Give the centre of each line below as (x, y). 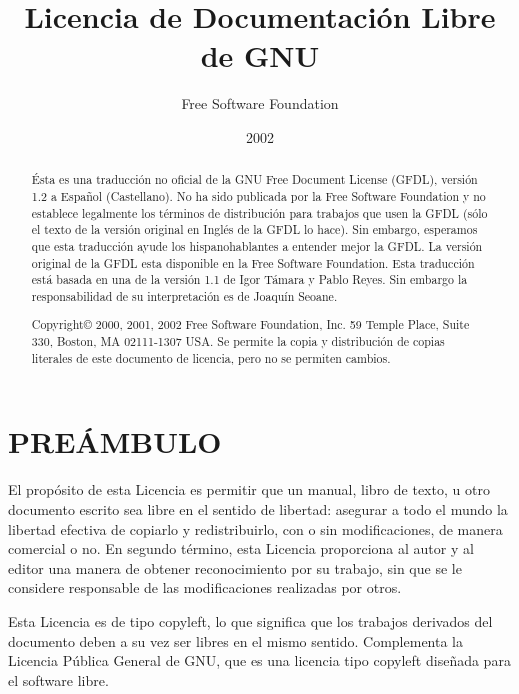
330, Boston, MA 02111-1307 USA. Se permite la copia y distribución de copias (238, 341)
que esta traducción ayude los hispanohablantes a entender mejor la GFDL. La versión (257, 245)
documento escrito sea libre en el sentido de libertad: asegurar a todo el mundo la (258, 508)
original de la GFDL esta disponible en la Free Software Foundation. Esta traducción (253, 262)
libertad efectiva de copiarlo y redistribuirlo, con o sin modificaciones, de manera (255, 528)
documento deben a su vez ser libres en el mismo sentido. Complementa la (235, 640)
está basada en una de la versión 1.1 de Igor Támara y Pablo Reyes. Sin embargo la (249, 279)
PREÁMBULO (115, 441)
